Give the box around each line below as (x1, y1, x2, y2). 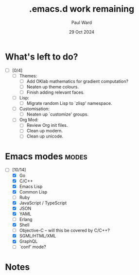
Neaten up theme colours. (26, 84, 79, 90)
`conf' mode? (19, 244, 46, 250)
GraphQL (19, 238, 38, 244)
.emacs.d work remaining (29, 3, 135, 15)
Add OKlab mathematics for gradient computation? (26, 78, 129, 84)
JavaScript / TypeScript (19, 200, 67, 206)
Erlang (19, 216, 33, 222)
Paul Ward (71, 20, 92, 25)
